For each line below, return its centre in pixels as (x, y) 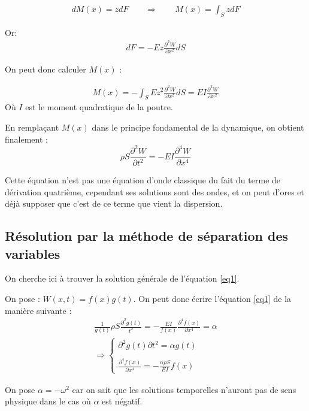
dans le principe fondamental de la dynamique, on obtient (198, 127)
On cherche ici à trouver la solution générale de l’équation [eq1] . (122, 278)
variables (33, 253)
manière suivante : (38, 310)
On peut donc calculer (46, 69)
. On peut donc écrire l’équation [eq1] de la (212, 298)
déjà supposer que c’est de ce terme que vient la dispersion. (114, 203)
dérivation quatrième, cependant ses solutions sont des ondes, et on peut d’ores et (155, 191)
